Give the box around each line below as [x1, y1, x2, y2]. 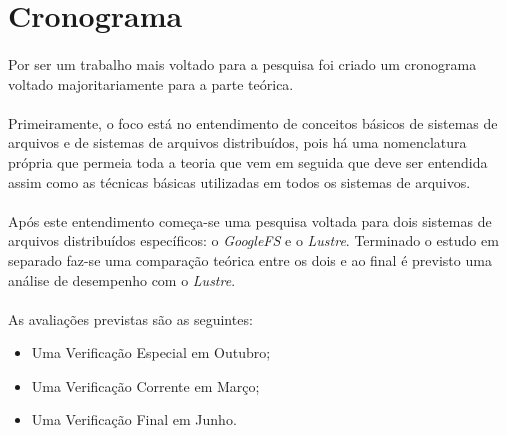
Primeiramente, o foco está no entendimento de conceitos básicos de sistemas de [8, 112, 498, 133]
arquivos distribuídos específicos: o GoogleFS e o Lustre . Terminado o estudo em [8, 230, 499, 251]
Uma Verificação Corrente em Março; [31, 375, 260, 396]
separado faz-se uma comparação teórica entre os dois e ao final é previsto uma [8, 249, 492, 270]
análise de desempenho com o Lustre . [8, 269, 236, 290]
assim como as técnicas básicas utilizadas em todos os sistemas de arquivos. [8, 171, 471, 192]
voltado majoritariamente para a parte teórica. [8, 73, 294, 94]
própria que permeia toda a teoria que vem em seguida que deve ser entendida [8, 151, 488, 172]
